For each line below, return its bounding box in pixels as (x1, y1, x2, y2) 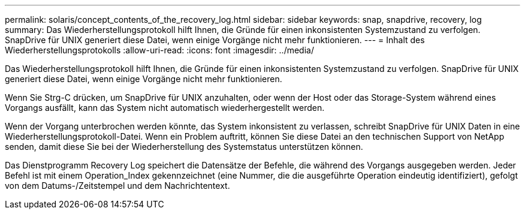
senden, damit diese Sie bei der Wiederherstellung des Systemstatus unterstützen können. (5, 141, 363, 152)
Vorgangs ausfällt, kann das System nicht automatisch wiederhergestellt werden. (5, 103, 325, 113)
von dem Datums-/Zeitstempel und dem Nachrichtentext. (5, 180, 230, 191)
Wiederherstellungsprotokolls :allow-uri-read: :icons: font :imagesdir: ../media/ (5, 45, 314, 55)
